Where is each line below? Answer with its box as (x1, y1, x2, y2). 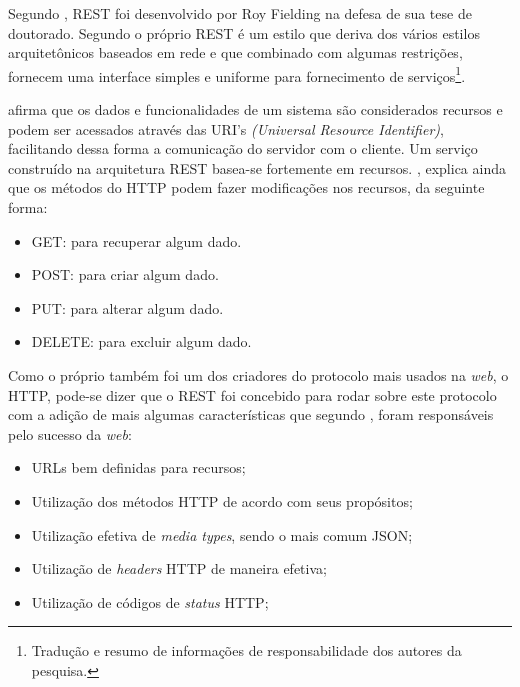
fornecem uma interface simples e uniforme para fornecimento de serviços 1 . (8, 62, 466, 86)
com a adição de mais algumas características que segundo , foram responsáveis (8, 404, 494, 425)
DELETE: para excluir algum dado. (31, 331, 252, 352)
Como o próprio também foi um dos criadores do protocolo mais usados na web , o (8, 364, 509, 385)
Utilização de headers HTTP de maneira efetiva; (31, 558, 327, 579)
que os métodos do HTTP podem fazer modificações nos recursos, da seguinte (8, 177, 485, 198)
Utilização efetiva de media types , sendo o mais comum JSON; (31, 524, 413, 545)
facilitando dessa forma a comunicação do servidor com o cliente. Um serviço (8, 138, 478, 159)
